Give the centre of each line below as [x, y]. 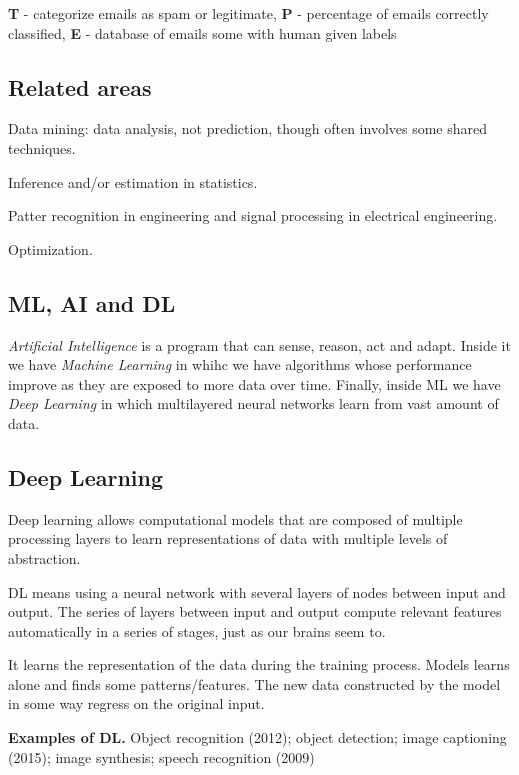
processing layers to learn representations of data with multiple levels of [228, 538]
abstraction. [44, 557]
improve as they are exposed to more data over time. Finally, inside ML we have [254, 383]
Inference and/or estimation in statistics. [133, 181]
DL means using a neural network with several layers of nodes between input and [257, 591]
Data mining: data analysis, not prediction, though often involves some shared [248, 128]
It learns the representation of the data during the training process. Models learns [259, 664]
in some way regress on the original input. [136, 703]
